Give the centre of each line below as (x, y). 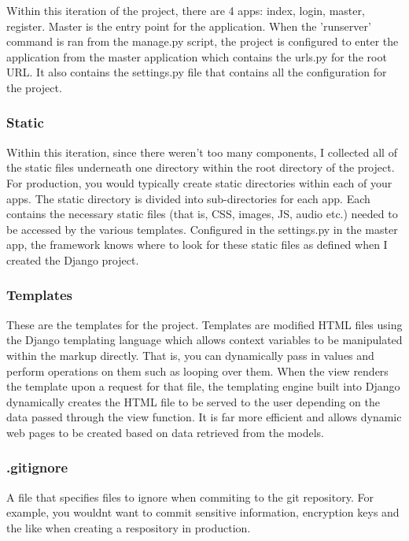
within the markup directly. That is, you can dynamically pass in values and (190, 355)
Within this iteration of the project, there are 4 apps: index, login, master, (186, 10)
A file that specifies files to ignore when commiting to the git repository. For (190, 497)
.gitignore (37, 467)
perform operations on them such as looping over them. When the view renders (197, 371)
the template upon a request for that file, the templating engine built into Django (203, 386)
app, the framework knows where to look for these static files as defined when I (197, 245)
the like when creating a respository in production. (129, 527)
